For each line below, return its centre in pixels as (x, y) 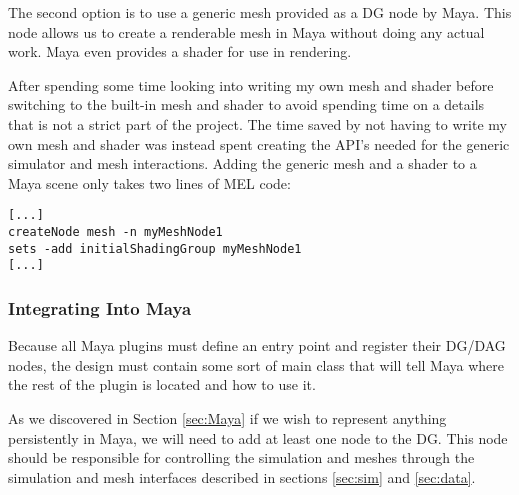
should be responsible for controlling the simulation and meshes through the (241, 457)
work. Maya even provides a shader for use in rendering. (180, 51)
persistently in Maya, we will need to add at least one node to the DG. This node (258, 437)
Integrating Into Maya (100, 307)
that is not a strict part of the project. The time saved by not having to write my (257, 123)
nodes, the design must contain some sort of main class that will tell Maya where (256, 364)
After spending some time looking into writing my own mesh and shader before (251, 84)
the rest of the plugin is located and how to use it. (162, 384)
